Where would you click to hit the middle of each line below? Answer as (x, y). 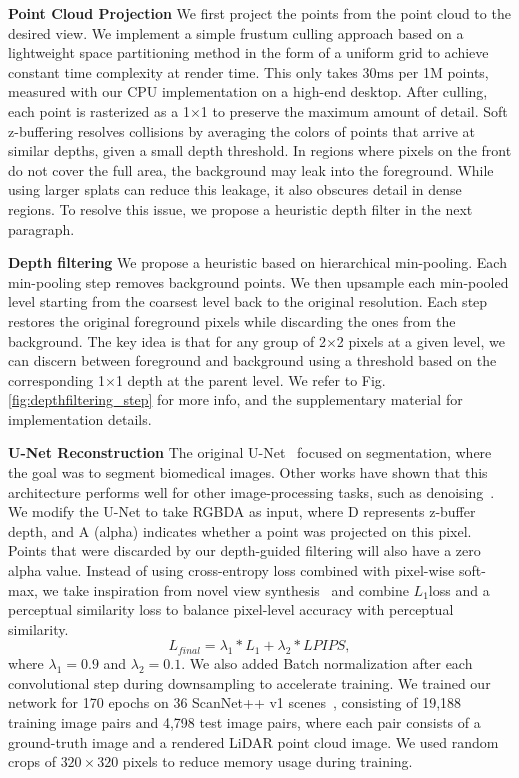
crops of (32, 761)
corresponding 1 (57, 379)
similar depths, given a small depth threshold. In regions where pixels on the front (260, 150)
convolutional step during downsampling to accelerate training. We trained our (249, 682)
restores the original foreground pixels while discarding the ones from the (232, 320)
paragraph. (41, 228)
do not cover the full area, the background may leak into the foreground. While (251, 169)
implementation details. (80, 418)
